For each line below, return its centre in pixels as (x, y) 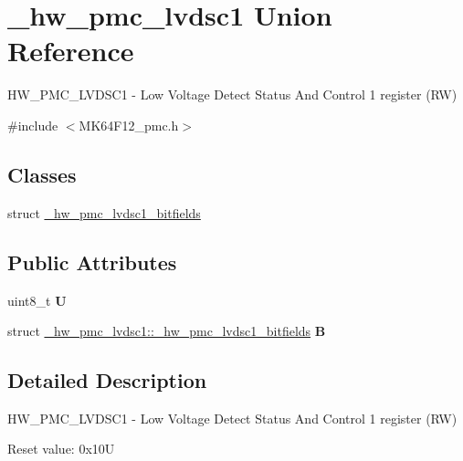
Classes (42, 174)
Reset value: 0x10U (61, 449)
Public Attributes (92, 262)
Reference (71, 51)
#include (33, 125)
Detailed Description (107, 380)
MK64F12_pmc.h (129, 125)
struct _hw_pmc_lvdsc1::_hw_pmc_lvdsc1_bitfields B (167, 331)
